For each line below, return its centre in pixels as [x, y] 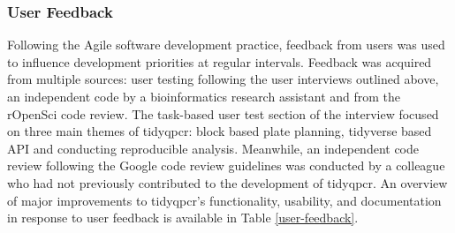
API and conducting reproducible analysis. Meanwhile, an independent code [213, 148]
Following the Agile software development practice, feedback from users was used [226, 45]
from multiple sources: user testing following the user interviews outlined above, [223, 79]
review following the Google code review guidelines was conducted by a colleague [226, 165]
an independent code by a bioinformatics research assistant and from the [204, 96]
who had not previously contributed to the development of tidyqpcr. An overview [227, 182]
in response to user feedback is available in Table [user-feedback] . [183, 218]
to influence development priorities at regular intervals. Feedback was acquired [220, 61]
